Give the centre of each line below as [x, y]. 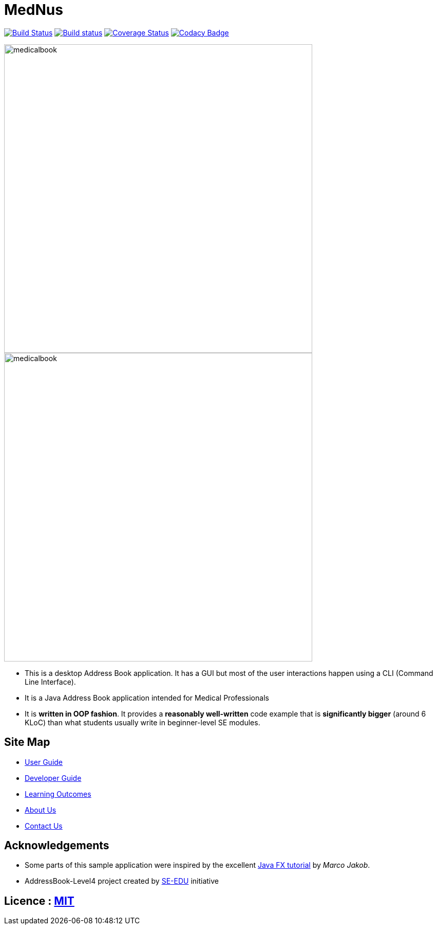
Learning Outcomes [58, 794]
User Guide [44, 762]
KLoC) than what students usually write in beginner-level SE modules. [142, 722]
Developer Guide [53, 778]
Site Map [27, 742]
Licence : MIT [39, 901]
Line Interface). [50, 682]
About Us [41, 810]
